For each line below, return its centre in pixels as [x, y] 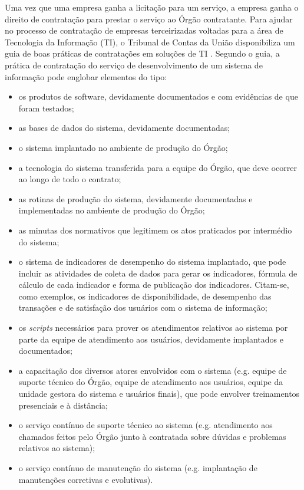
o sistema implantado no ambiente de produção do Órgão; [123, 147]
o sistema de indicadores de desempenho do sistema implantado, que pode [152, 262]
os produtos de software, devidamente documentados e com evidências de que [158, 96]
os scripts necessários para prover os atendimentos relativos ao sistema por [153, 328]
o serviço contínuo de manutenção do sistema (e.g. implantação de [138, 468]
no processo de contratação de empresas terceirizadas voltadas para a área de [144, 30]
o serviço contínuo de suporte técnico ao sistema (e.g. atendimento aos [146, 425]
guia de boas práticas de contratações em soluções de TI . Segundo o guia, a [142, 53]
